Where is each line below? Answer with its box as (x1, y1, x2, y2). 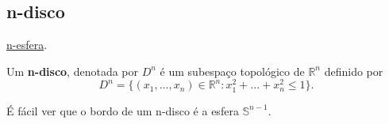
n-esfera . (6, 36, 48, 53)
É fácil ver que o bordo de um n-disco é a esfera (6, 102, 239, 118)
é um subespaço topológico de (160, 62, 305, 79)
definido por (324, 62, 383, 79)
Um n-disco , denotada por (6, 62, 139, 79)
